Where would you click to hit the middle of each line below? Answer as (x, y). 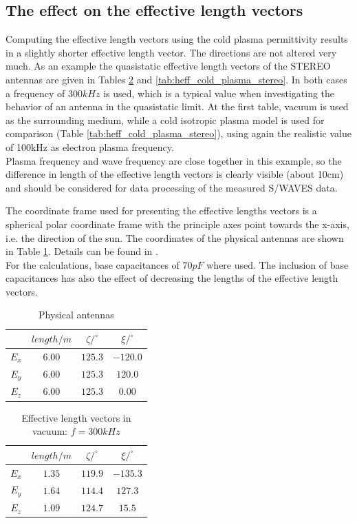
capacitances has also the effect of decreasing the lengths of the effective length (172, 278)
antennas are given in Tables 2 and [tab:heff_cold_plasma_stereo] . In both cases (176, 79)
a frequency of (35, 93)
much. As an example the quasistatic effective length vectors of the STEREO (168, 66)
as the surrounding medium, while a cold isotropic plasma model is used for (165, 120)
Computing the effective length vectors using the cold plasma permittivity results (177, 39)
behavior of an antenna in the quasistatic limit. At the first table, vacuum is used (177, 106)
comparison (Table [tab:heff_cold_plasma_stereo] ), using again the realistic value (178, 133)
